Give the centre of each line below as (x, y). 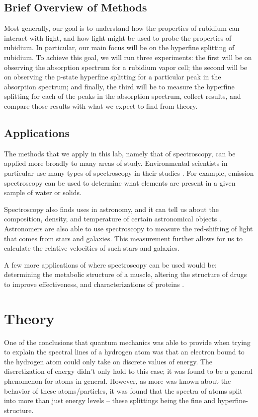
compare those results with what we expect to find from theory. (101, 105)
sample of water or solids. (43, 192)
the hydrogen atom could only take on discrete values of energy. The (108, 361)
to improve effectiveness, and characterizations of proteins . (94, 284)
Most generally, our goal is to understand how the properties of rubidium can (122, 28)
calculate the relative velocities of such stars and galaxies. (92, 248)
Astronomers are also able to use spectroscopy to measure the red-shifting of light (129, 228)
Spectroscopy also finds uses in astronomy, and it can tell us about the (111, 209)
